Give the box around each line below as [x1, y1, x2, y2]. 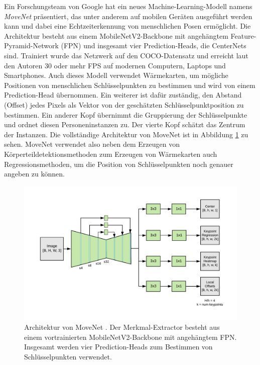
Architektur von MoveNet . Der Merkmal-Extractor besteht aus [24, 321, 220, 332]
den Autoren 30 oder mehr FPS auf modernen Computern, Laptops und [4, 60, 226, 70]
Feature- [230, 30, 256, 41]
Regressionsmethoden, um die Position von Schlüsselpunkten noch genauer [4, 158, 233, 169]
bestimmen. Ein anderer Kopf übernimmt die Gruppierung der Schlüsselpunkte [4, 109, 247, 120]
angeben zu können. [4, 168, 65, 179]
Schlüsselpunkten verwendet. [24, 351, 112, 361]
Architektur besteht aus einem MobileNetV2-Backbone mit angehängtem [4, 30, 228, 41]
